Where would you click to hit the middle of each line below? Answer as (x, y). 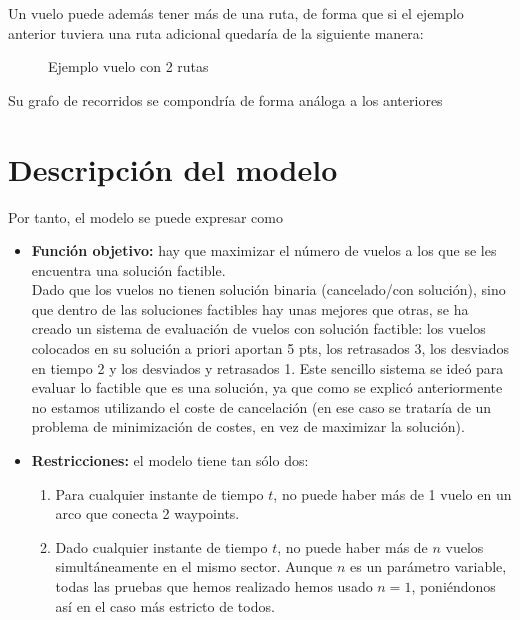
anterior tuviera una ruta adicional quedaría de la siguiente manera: (216, 32)
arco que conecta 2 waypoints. (147, 513)
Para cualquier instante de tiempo (159, 493)
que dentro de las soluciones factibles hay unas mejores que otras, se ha (250, 308)
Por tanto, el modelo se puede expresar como (145, 216)
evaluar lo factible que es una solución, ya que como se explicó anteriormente (267, 387)
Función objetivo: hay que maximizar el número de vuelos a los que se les (264, 250)
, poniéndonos (453, 586)
